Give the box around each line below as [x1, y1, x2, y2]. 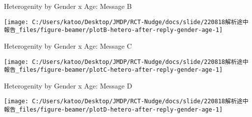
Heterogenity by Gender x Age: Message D [4, 80, 132, 90]
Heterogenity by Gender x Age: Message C [4, 40, 132, 51]
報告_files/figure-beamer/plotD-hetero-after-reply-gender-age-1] [4, 106, 223, 114]
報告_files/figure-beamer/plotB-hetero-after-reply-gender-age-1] [4, 27, 223, 34]
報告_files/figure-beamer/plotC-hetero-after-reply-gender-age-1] [4, 66, 223, 74]
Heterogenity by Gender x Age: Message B [4, 1, 132, 11]
